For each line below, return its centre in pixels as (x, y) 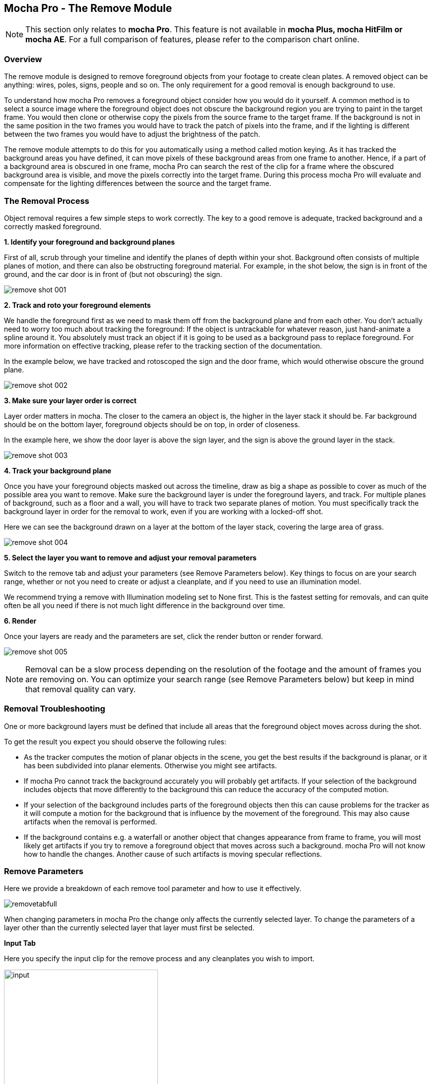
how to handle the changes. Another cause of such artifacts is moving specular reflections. (173, 854)
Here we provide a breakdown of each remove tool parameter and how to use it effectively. (153, 889)
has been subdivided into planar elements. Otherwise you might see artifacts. (150, 765)
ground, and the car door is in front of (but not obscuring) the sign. (113, 274)
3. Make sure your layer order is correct (70, 400)
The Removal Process (47, 201)
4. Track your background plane (58, 470)
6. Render (20, 621)
